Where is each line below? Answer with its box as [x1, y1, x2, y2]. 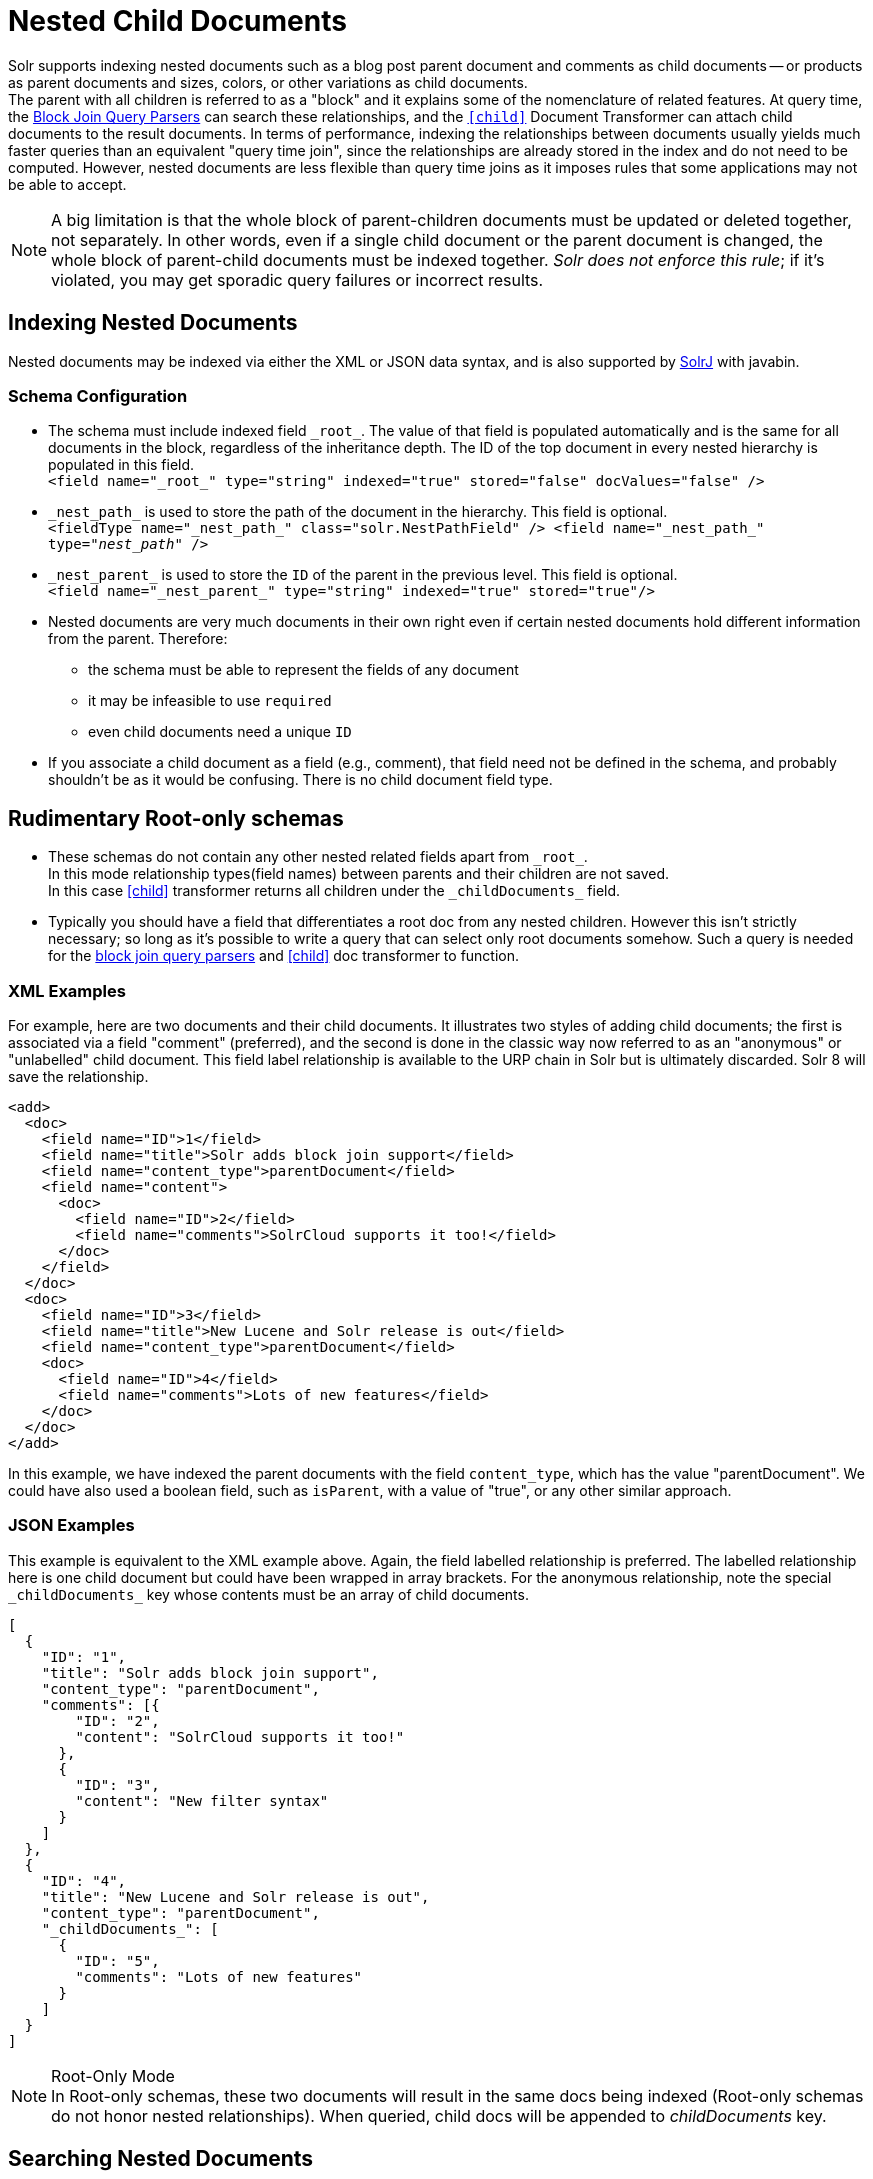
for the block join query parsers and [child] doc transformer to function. [48, 947, 520, 965]
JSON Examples [8, 1515, 135, 1536]
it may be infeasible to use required [88, 692, 332, 710]
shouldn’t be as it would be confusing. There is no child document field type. [48, 771, 553, 789]
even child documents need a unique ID [88, 723, 352, 741]
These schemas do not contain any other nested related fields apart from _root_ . [48, 848, 588, 866]
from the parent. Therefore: [48, 630, 228, 648]
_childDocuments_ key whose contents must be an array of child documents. [8, 1585, 529, 1603]
